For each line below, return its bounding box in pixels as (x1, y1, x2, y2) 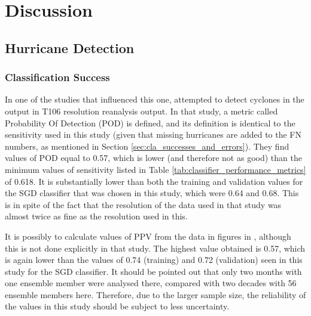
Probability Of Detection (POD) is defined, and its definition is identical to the (5, 116, 295, 129)
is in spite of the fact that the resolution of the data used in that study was (5, 198, 282, 210)
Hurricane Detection (5, 38, 135, 57)
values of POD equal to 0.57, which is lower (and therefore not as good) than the (5, 151, 302, 164)
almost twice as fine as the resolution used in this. (5, 210, 188, 222)
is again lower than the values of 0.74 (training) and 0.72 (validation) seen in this (5, 253, 303, 266)
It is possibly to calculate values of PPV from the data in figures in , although (5, 230, 291, 242)
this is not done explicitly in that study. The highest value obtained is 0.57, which (5, 241, 306, 254)
